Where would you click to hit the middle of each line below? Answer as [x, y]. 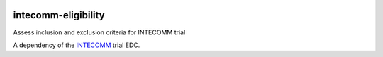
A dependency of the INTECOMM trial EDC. [77, 45]
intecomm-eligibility [59, 15]
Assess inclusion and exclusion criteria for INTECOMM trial [99, 32]
